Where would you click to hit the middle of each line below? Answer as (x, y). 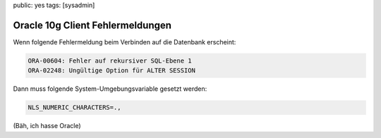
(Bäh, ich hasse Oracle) (47, 126)
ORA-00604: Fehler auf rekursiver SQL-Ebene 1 (110, 61)
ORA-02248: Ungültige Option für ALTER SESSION (111, 71)
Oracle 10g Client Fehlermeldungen (92, 25)
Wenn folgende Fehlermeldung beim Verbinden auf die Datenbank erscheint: (125, 42)
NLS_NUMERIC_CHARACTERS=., (74, 108)
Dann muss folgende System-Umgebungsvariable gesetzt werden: (110, 89)
